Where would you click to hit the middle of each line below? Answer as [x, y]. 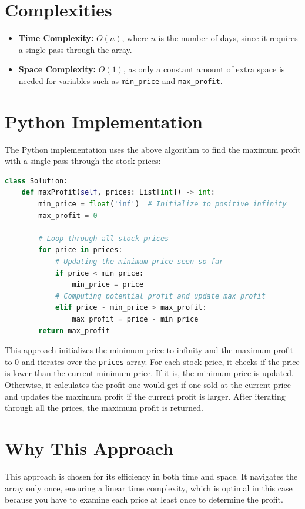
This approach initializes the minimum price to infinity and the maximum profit [149, 350]
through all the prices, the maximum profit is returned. [104, 408]
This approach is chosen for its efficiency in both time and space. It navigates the [151, 476]
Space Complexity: [57, 69]
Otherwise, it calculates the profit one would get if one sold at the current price [148, 385]
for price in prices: [81, 250]
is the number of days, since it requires [228, 38]
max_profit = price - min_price [135, 319]
